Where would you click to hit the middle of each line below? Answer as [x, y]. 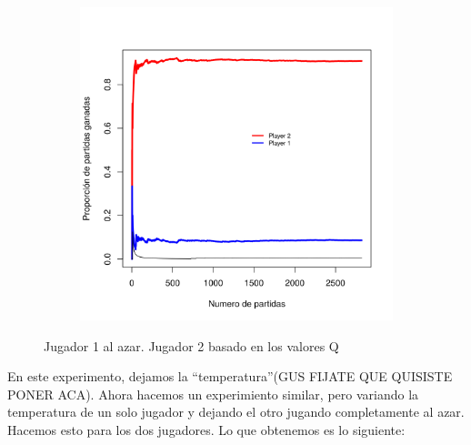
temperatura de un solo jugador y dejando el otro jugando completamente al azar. [236, 412]
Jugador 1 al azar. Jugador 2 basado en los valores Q [191, 345]
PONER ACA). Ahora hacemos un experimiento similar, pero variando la [213, 394]
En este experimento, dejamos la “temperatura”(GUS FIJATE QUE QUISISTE [230, 376]
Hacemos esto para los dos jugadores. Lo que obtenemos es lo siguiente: [206, 429]
